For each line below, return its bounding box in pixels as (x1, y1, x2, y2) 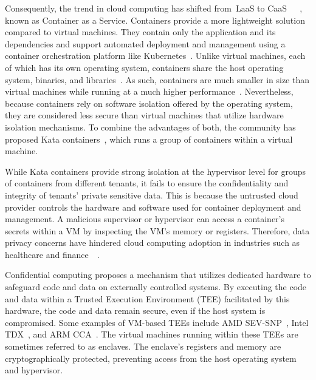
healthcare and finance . (5, 248, 100, 260)
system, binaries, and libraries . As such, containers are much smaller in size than (5, 73, 310, 86)
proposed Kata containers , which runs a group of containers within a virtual (5, 132, 293, 145)
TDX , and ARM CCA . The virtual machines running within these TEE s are (5, 328, 298, 341)
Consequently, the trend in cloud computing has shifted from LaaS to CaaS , (5, 2, 303, 14)
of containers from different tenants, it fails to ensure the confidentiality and (5, 177, 289, 189)
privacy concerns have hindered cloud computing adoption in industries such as (5, 236, 300, 249)
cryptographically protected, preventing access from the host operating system (5, 351, 297, 364)
